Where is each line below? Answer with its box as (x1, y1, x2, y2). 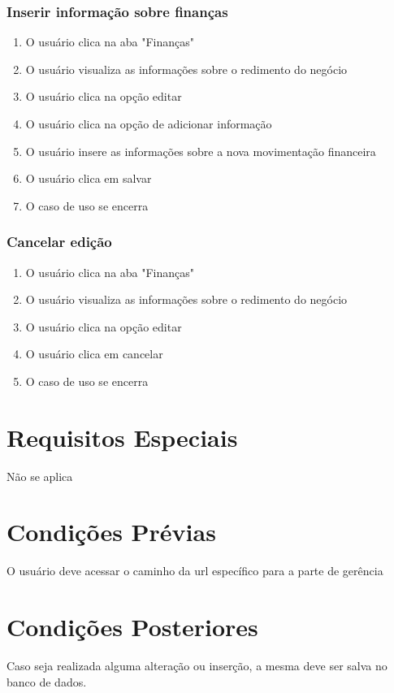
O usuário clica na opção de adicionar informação (25, 115, 272, 132)
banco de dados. (6, 673, 87, 690)
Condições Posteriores (6, 610, 258, 643)
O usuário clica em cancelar (25, 345, 163, 362)
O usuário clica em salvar (25, 170, 152, 187)
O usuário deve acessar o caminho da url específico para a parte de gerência (6, 562, 383, 579)
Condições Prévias (6, 515, 216, 548)
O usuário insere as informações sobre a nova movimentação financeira (25, 142, 376, 159)
